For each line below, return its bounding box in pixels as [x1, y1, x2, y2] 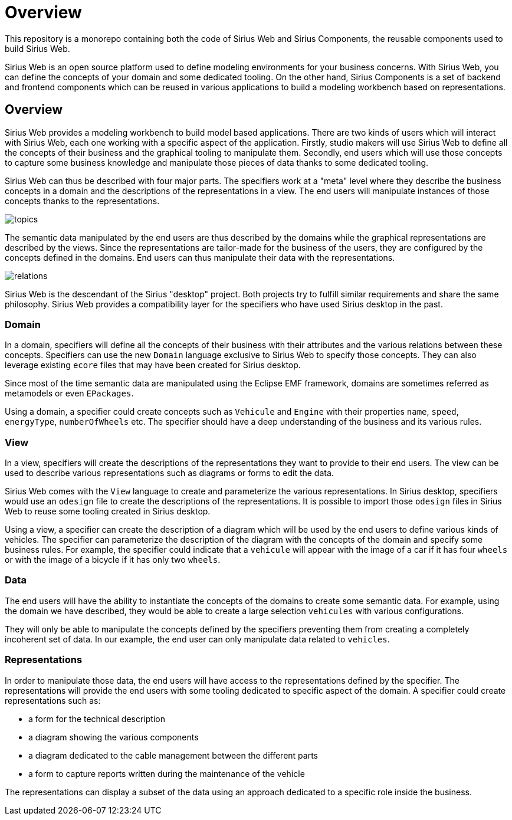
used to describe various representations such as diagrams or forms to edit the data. [5, 468, 334, 478]
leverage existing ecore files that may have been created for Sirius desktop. [5, 360, 301, 370]
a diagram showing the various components [28, 732, 199, 742]
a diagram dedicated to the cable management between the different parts [28, 750, 318, 760]
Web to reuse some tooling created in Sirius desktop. [5, 506, 211, 517]
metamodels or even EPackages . [5, 388, 134, 399]
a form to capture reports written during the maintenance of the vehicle [28, 768, 305, 779]
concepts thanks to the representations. [5, 195, 160, 206]
